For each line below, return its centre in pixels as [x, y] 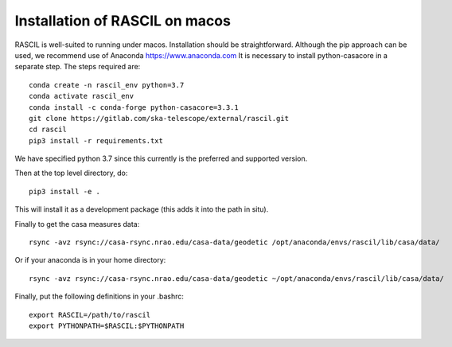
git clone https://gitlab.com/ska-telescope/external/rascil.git [159, 118]
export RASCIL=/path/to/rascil [90, 315]
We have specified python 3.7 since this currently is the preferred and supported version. [161, 158]
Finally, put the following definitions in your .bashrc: [99, 296]
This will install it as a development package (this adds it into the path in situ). [142, 209]
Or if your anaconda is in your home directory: [90, 260]
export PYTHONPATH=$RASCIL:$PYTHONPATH [107, 326]
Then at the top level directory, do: [71, 173]
